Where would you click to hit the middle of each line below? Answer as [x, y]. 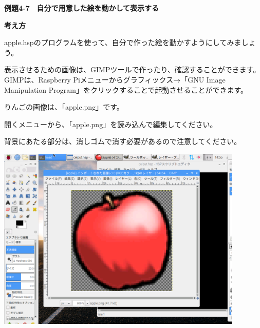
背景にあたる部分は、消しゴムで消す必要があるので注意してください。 [123, 141]
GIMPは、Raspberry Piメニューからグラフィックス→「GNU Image [115, 79]
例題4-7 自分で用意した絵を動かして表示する [82, 8]
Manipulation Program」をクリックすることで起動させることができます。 [126, 89]
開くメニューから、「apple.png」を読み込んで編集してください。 [111, 124]
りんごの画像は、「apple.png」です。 [64, 107]
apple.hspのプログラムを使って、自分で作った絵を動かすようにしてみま [123, 42]
